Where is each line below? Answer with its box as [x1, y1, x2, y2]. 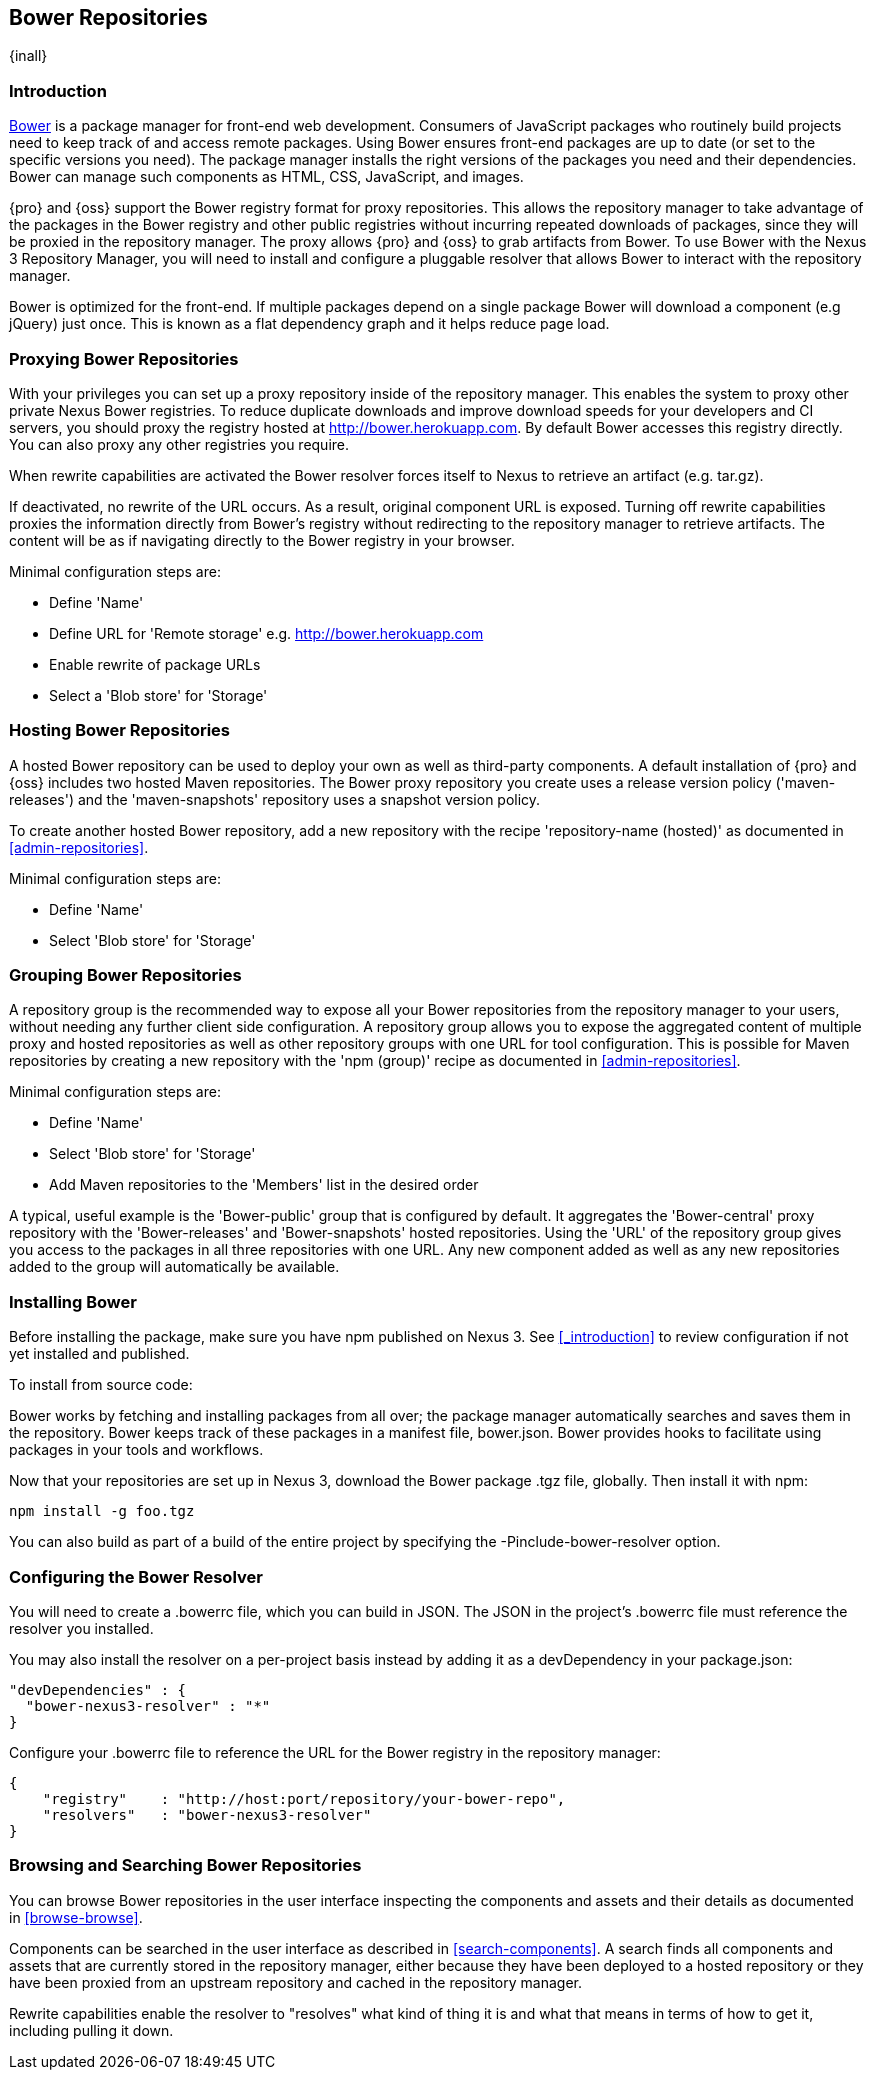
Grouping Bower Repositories [9, 965, 242, 986]
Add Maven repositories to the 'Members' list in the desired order [49, 1176, 479, 1194]
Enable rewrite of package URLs [49, 655, 261, 673]
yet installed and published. [9, 1345, 190, 1363]
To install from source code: [9, 1376, 193, 1394]
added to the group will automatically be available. [9, 1258, 340, 1276]
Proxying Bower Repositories [9, 348, 239, 369]
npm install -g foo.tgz [9, 1503, 195, 1520]
